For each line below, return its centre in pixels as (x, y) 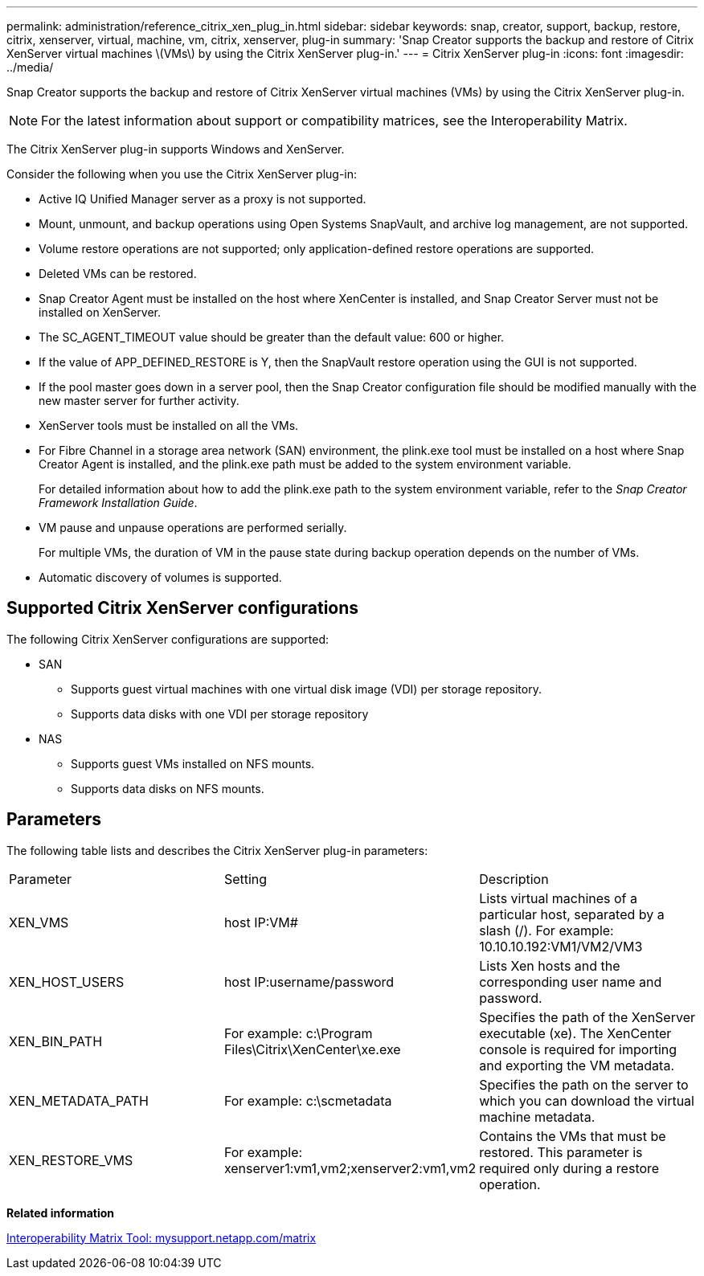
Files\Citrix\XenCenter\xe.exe (312, 1049)
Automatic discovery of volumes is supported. (160, 577)
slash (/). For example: (546, 930)
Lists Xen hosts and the (550, 965)
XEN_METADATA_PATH (79, 1100)
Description (514, 879)
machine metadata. (537, 1116)
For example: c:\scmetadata (308, 1100)
